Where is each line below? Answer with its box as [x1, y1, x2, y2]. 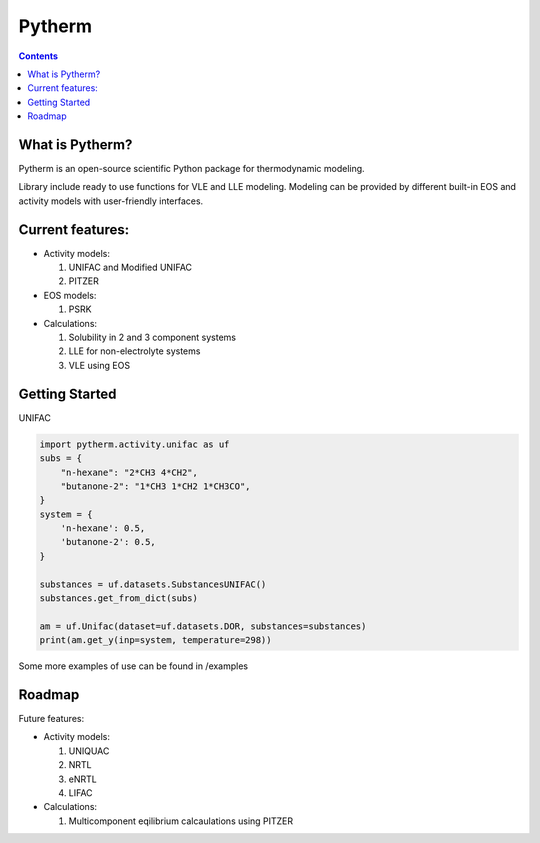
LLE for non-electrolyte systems [68, 345, 201, 357]
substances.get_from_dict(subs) [39, 593, 199, 604]
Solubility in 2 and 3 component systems [68, 331, 237, 344]
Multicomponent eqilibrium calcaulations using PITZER [68, 815, 294, 827]
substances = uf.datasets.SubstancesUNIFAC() [39, 578, 267, 590]
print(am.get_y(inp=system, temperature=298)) [39, 635, 272, 646]
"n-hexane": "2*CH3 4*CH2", [60, 466, 199, 478]
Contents [18, 50, 59, 62]
